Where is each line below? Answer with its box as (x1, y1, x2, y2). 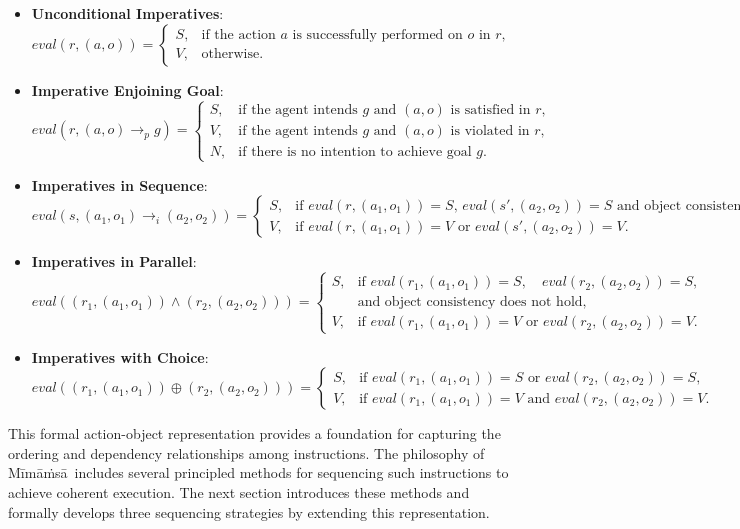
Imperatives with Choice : (31, 346, 209, 367)
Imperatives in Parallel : (31, 251, 197, 272)
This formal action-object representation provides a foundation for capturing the (8, 423, 501, 444)
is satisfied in (450, 103, 531, 118)
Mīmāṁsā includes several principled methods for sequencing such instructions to (8, 462, 509, 483)
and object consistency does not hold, (357, 295, 587, 310)
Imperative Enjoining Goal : (31, 79, 224, 100)
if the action (201, 28, 276, 43)
